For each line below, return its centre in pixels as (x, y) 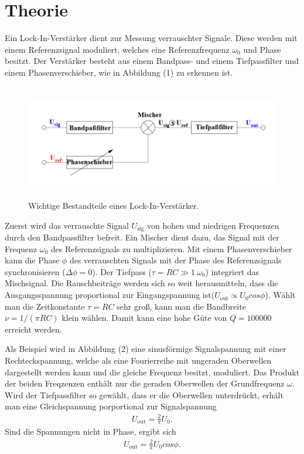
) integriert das (232, 271)
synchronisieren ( (35, 271)
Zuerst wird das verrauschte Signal (67, 225)
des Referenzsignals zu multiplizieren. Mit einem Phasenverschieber (171, 248)
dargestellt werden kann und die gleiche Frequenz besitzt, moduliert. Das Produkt (152, 372)
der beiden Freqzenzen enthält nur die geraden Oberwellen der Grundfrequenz (145, 383)
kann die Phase (32, 260)
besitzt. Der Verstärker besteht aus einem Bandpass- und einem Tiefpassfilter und (152, 61)
